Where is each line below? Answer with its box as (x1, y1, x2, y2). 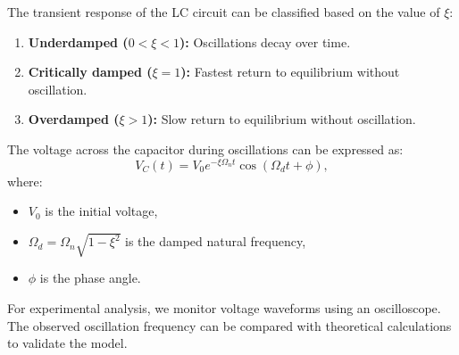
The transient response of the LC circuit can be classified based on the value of (7, 3, 440, 21)
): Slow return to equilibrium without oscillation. (147, 110, 416, 128)
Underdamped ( (28, 32, 129, 51)
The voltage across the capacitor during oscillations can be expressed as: (7, 139, 404, 158)
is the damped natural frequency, (125, 232, 306, 251)
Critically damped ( (28, 62, 153, 81)
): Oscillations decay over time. (179, 32, 351, 51)
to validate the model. (7, 334, 128, 352)
